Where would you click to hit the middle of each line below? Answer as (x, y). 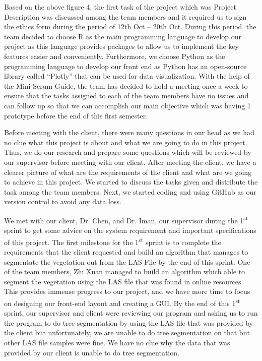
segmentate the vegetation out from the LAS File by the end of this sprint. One (127, 261)
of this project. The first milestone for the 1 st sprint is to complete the (113, 241)
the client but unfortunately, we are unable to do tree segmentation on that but (127, 333)
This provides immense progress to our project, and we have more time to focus (127, 291)
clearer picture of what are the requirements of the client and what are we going (128, 172)
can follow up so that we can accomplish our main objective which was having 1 (127, 105)
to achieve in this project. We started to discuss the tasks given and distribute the (131, 182)
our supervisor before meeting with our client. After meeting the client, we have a (130, 162)
